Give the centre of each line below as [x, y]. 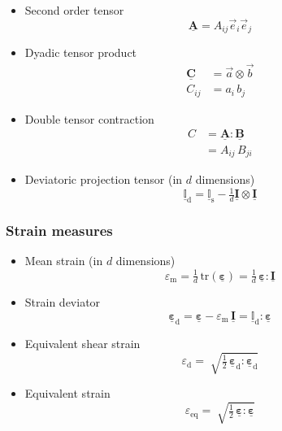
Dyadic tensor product [81, 52]
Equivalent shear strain [82, 344]
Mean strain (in [64, 261]
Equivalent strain [67, 393]
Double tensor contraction [89, 118]
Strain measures [59, 231]
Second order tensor [74, 10]
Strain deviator [63, 302]
